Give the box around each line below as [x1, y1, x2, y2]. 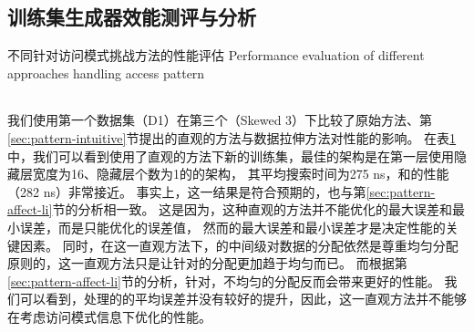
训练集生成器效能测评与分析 [7, 3, 256, 31]
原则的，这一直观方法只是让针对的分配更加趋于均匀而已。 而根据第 [7, 254, 407, 273]
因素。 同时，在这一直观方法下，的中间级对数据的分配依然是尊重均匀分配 [19, 235, 459, 254]
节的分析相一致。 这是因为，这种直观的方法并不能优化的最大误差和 [52, 200, 453, 219]
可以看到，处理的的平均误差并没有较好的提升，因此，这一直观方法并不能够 [19, 289, 467, 308]
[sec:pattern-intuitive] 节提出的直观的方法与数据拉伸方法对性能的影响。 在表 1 [7, 128, 457, 147]
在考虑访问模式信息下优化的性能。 [7, 306, 211, 326]
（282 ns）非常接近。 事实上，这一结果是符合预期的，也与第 [7, 182, 366, 201]
